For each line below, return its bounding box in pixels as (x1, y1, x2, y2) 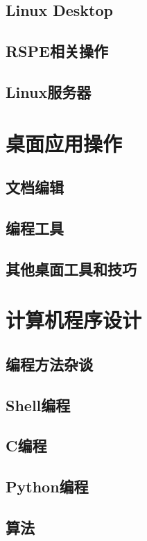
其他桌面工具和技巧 (6, 258, 137, 279)
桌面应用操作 (6, 128, 123, 157)
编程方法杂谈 (6, 353, 93, 374)
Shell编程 (6, 394, 71, 415)
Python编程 (6, 476, 89, 497)
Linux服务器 (6, 81, 92, 102)
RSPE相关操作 (6, 40, 108, 62)
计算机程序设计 (6, 306, 142, 334)
